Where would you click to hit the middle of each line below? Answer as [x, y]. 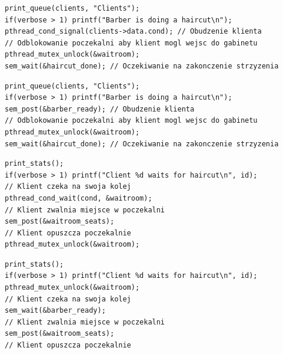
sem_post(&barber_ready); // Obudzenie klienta [100, 109]
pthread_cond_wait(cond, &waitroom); [79, 198]
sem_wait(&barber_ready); [55, 311]
